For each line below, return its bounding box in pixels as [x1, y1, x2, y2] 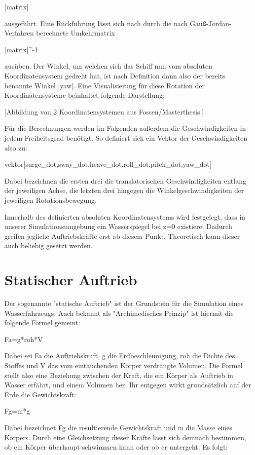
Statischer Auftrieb [4, 269, 137, 290]
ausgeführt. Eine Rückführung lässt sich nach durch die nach [4, 18, 188, 28]
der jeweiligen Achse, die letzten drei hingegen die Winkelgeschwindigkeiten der [4, 185, 244, 195]
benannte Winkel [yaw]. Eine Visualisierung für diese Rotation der [4, 80, 205, 90]
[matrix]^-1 [4, 44, 38, 54]
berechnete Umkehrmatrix [36, 28, 115, 38]
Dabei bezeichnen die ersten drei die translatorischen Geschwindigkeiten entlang [4, 175, 246, 186]
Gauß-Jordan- [190, 18, 232, 28]
